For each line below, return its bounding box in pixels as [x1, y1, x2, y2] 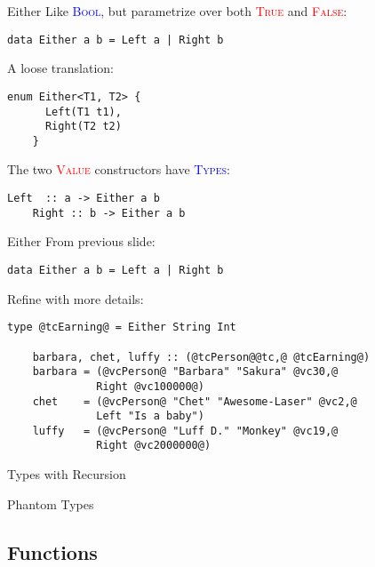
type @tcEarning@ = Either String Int [7, 321, 236, 334]
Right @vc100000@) [96, 379, 204, 393]
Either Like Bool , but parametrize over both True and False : [7, 2, 347, 20]
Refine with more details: [7, 289, 144, 307]
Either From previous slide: [7, 232, 156, 251]
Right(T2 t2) [44, 120, 122, 133]
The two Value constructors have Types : [7, 160, 230, 179]
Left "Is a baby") [96, 410, 204, 423]
